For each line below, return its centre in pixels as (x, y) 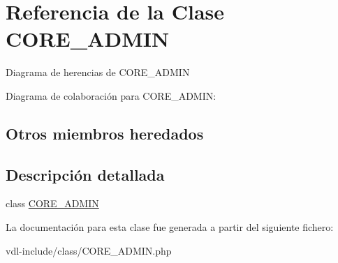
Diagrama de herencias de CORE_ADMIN (98, 72)
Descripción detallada (85, 174)
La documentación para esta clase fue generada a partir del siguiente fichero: (170, 227)
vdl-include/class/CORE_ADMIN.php (89, 250)
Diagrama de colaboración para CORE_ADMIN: (111, 95)
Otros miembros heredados (105, 133)
